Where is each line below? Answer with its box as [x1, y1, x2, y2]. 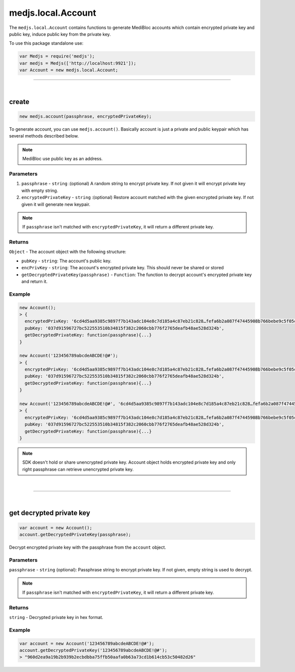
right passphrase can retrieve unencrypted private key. [22, 466, 134, 472]
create [9, 97, 29, 106]
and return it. [21, 279, 48, 284]
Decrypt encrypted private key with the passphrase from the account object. [9, 544, 167, 550]
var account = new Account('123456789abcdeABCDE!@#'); [19, 641, 154, 646]
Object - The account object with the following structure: [9, 249, 126, 255]
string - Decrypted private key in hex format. [9, 614, 103, 620]
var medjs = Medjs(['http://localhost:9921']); [19, 60, 136, 66]
